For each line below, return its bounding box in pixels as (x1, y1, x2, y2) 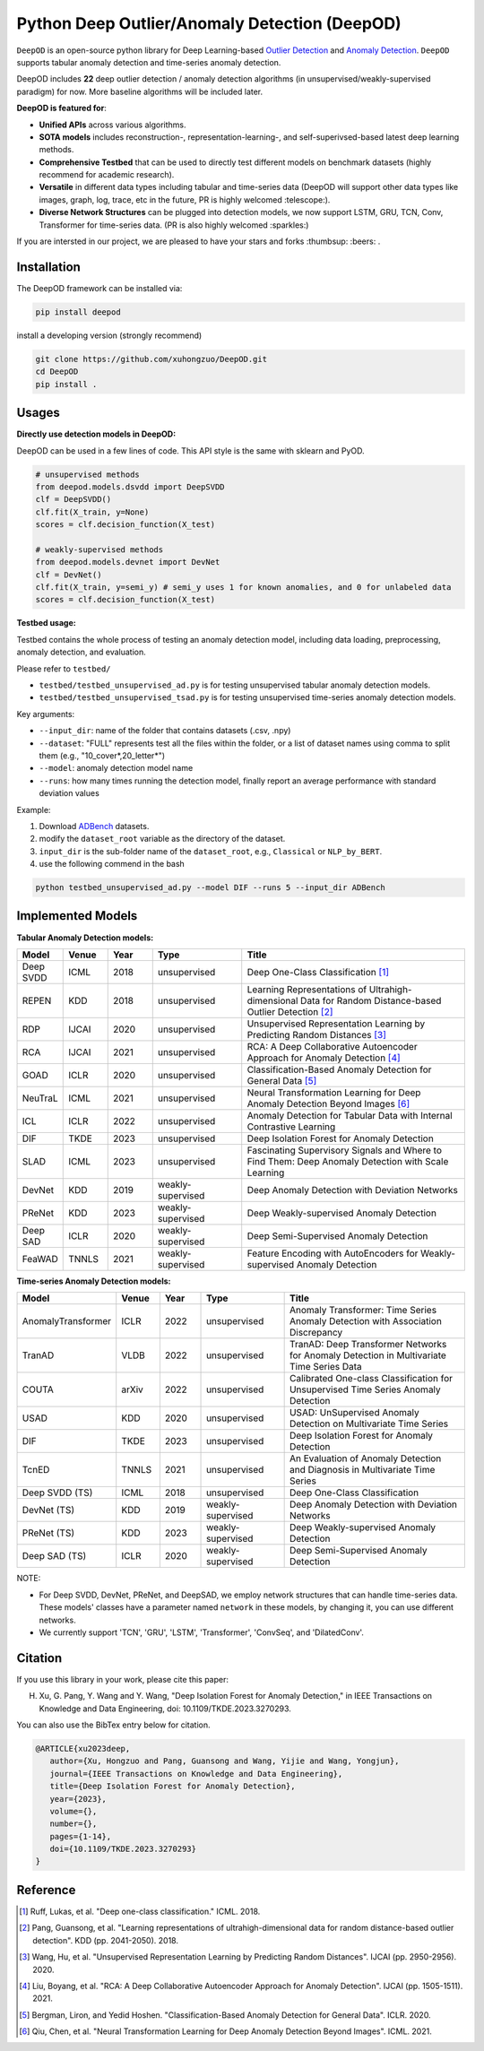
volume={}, (49, 1806, 98, 1816)
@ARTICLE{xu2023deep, (35, 1744, 131, 1753)
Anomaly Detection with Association (289, 1315, 443, 1328)
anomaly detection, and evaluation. (16, 646, 147, 658)
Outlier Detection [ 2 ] (246, 1005, 333, 1017)
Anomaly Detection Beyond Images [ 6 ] (246, 1097, 411, 1110)
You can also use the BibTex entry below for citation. (16, 1719, 211, 1730)
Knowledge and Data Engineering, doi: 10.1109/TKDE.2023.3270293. (39, 1703, 291, 1714)
